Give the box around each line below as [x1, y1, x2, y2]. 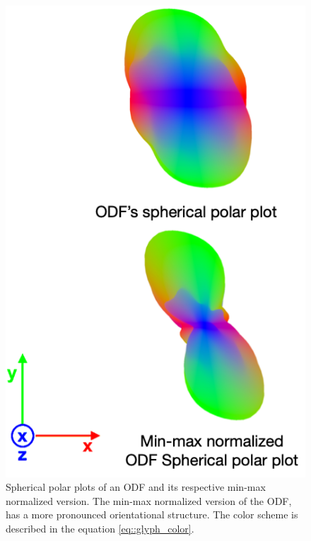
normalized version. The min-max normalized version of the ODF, [6, 493, 292, 508]
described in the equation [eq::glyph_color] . [6, 520, 194, 535]
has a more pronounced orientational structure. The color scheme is [6, 507, 298, 522]
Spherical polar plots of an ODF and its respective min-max [6, 479, 266, 494]
